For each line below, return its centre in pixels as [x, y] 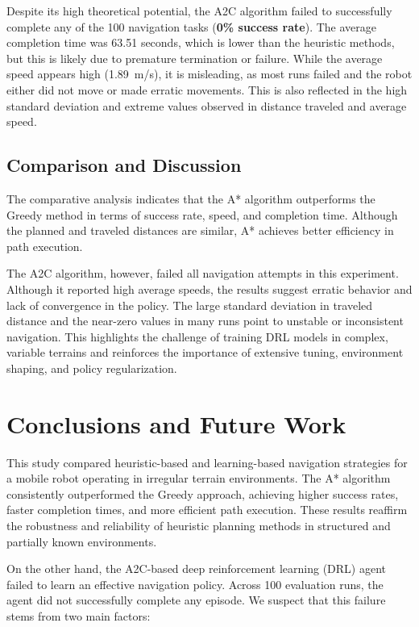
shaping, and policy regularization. [92, 368]
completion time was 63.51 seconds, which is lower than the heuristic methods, [201, 42]
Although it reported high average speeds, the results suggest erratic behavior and [209, 288]
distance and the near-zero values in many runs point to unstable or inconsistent [205, 321]
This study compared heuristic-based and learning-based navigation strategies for [207, 462]
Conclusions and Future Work [176, 423]
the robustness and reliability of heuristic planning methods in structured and [199, 525]
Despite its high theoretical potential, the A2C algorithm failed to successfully [199, 10]
